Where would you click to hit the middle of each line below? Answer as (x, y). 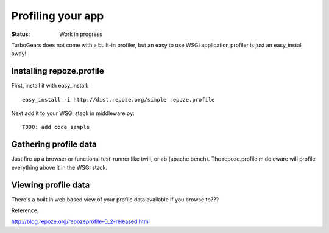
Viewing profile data (51, 185)
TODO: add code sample (56, 127)
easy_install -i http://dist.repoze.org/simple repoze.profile (119, 99)
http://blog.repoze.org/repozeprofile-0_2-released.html (81, 221)
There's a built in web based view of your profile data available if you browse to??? (115, 199)
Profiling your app (58, 16)
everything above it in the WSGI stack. (59, 167)
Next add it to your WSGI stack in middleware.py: (73, 113)
